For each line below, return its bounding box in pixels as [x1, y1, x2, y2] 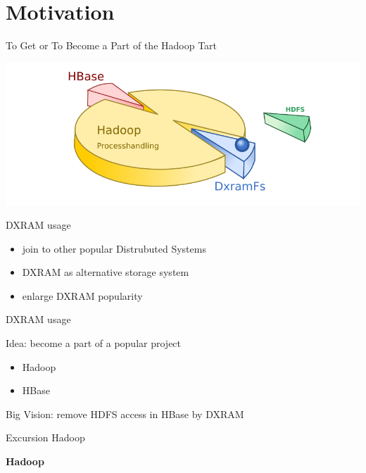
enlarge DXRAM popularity [22, 288, 143, 303]
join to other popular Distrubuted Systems [22, 241, 206, 256]
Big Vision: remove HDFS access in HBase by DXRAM [6, 406, 244, 421]
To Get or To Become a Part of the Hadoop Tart [6, 38, 217, 53]
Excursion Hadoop [6, 430, 85, 445]
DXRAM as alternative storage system [22, 265, 189, 279]
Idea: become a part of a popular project [6, 336, 182, 351]
